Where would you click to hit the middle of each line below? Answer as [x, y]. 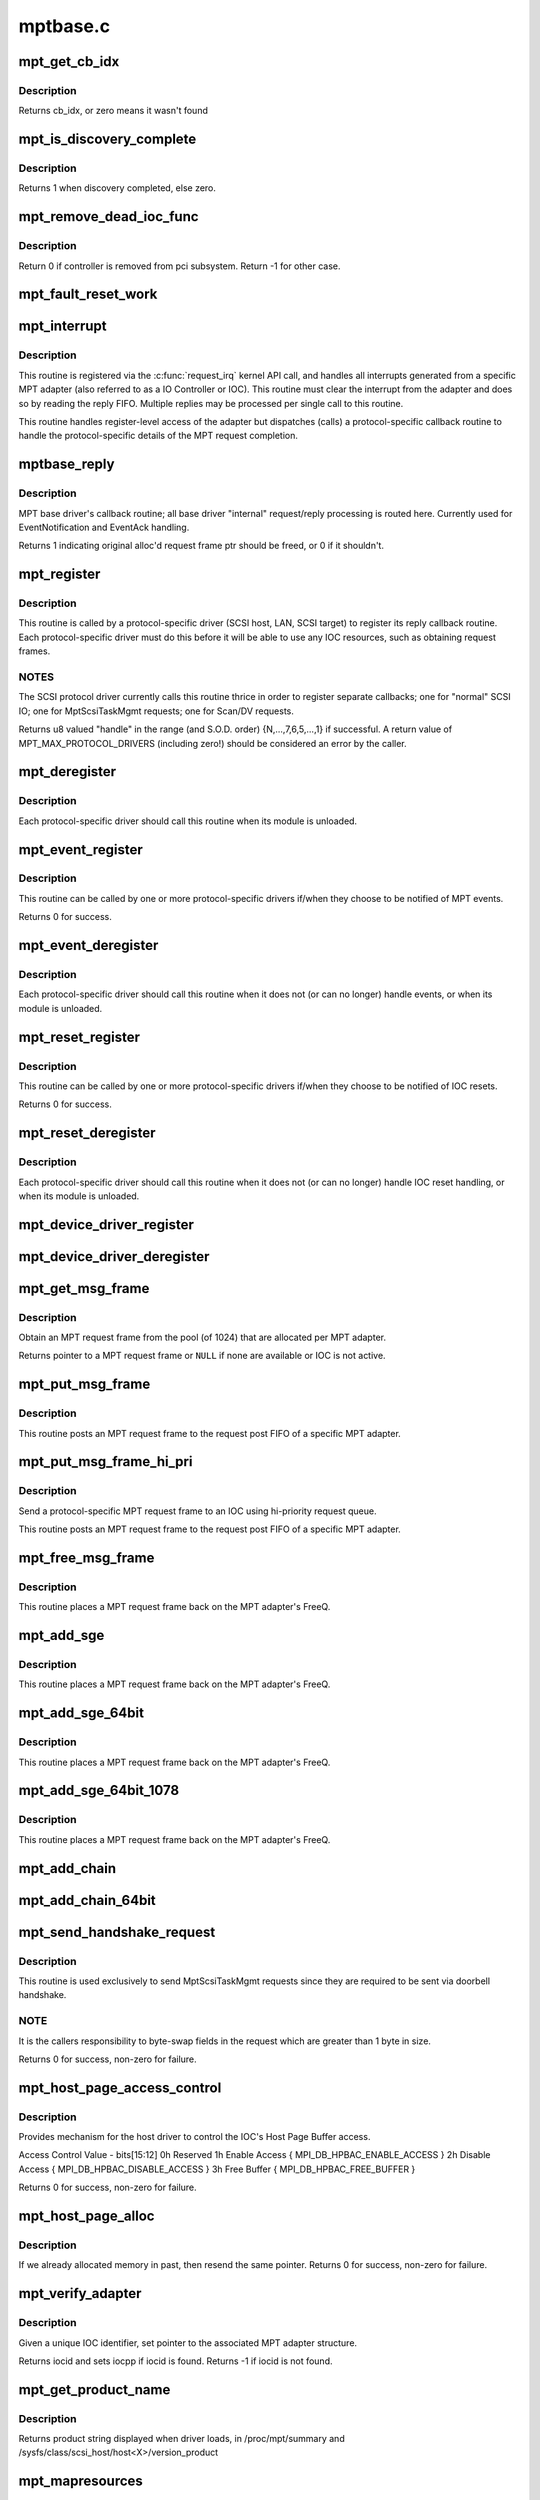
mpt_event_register [81, 849]
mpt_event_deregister [88, 945]
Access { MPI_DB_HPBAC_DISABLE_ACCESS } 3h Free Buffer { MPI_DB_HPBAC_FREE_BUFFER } [217, 2169]
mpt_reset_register [79, 1036]
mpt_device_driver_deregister [114, 1256]
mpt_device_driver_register [106, 1224]
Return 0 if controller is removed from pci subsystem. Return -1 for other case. [179, 266]
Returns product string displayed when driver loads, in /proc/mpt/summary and [181, 2439]
